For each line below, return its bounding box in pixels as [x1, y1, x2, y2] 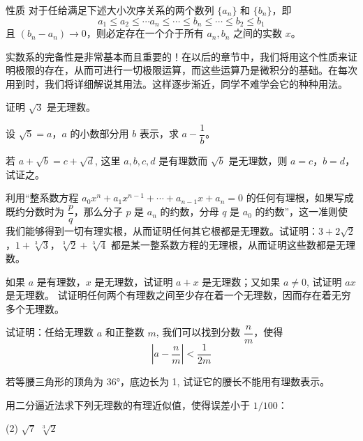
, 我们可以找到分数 [156, 325, 241, 339]
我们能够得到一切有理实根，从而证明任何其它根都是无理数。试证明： [6, 223, 318, 238]
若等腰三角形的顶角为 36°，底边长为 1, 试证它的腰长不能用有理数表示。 [6, 374, 330, 389]
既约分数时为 [6, 204, 64, 219]
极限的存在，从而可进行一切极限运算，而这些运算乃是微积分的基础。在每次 [15, 63, 357, 77]
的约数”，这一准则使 [255, 204, 348, 219]
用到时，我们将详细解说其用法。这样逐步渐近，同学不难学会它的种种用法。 [6, 76, 348, 91]
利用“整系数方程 [6, 190, 79, 205]
